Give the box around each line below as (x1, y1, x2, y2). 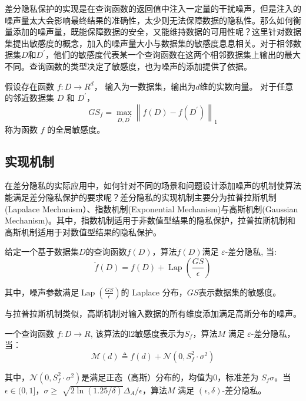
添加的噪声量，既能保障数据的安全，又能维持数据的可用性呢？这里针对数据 (12, 25, 301, 38)
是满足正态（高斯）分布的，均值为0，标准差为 (81, 370, 259, 383)
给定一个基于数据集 (5, 245, 79, 258)
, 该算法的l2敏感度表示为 (90, 327, 185, 339)
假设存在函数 (5, 80, 54, 92)
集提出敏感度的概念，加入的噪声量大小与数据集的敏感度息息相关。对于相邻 (5, 37, 293, 49)
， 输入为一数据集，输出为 (94, 80, 196, 92)
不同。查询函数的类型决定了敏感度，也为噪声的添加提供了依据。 (5, 60, 252, 72)
